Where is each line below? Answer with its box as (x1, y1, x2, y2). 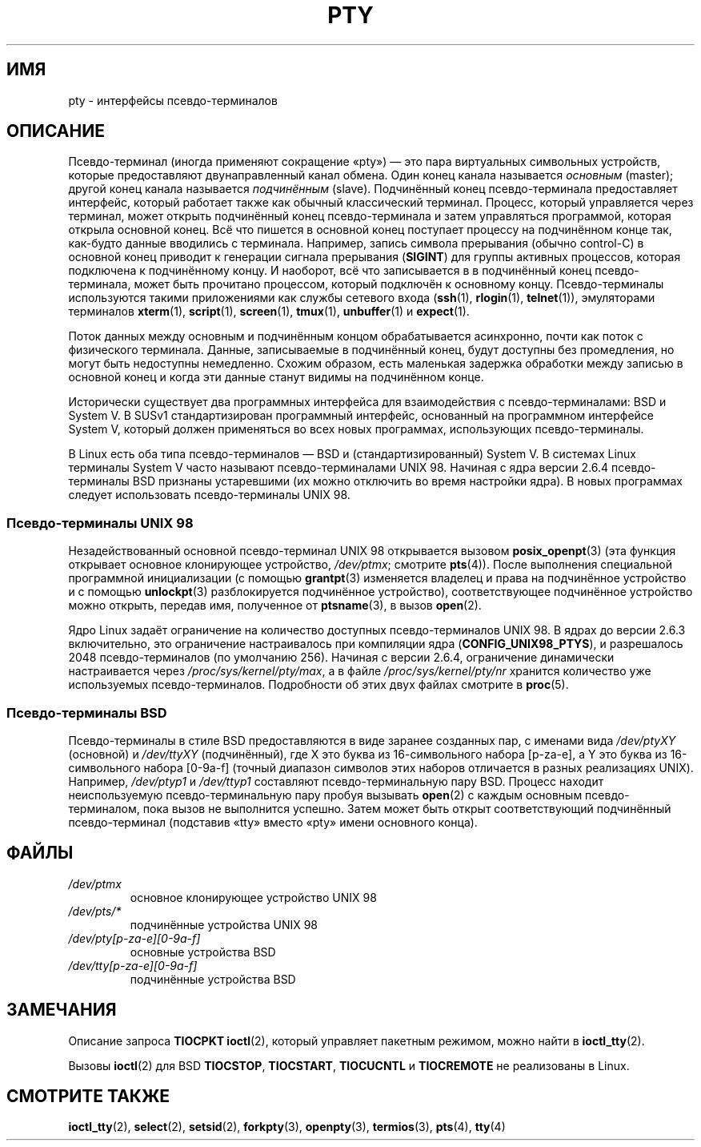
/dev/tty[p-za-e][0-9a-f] (68, 958, 198, 972)
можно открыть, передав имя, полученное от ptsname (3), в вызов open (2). (68, 598, 482, 613)
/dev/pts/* (68, 904, 122, 918)
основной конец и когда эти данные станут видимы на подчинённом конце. (68, 370, 484, 384)
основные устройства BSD (130, 944, 276, 959)
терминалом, (68, 801, 140, 815)
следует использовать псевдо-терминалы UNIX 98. (68, 488, 350, 502)
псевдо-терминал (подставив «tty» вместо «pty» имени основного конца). (68, 815, 478, 829)
